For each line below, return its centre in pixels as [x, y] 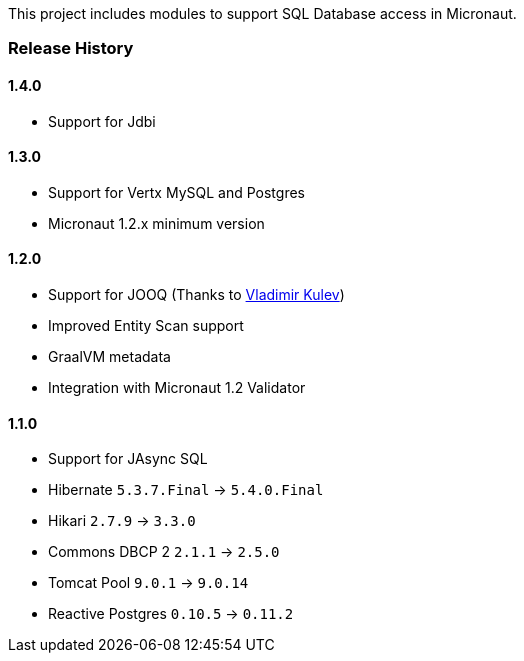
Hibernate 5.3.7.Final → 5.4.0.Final [186, 490]
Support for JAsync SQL [128, 459]
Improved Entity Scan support [146, 326]
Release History [71, 48]
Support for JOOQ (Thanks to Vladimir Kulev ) [196, 295]
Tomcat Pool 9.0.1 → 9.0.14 [148, 583]
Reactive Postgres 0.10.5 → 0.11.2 [171, 614]
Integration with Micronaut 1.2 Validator [177, 388]
